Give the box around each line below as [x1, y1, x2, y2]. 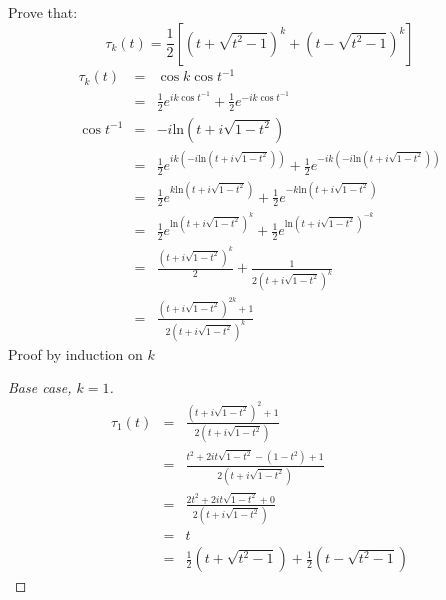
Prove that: [8, 2, 78, 22]
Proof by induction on [8, 343, 143, 364]
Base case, [8, 377, 72, 398]
